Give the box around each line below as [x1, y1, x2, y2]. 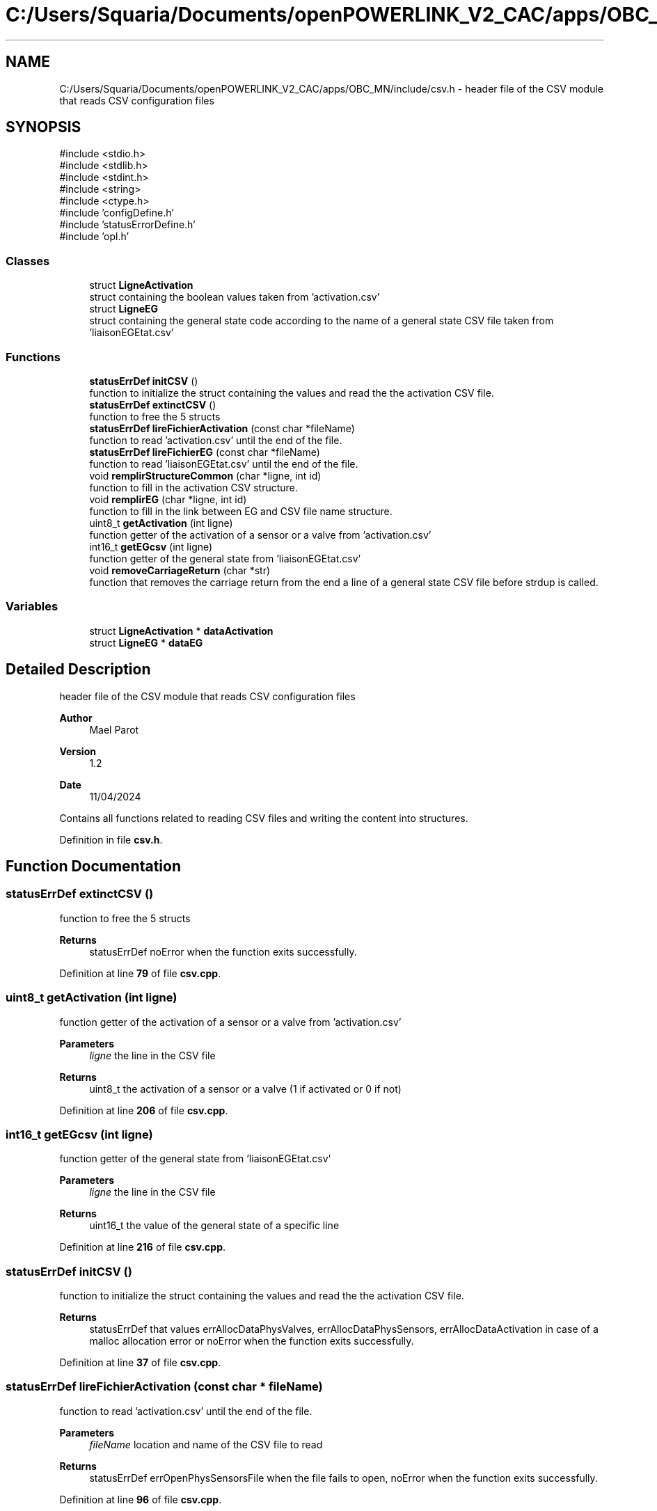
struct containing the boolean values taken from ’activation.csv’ [89, 291, 380, 303]
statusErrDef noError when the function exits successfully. [89, 945, 357, 958]
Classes [6, 253, 50, 268]
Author [59, 711, 93, 724]
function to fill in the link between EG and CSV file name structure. [89, 505, 393, 517]
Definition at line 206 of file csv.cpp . [59, 1104, 228, 1116]
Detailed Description [6, 660, 151, 679]
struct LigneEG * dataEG [89, 636, 203, 649]
